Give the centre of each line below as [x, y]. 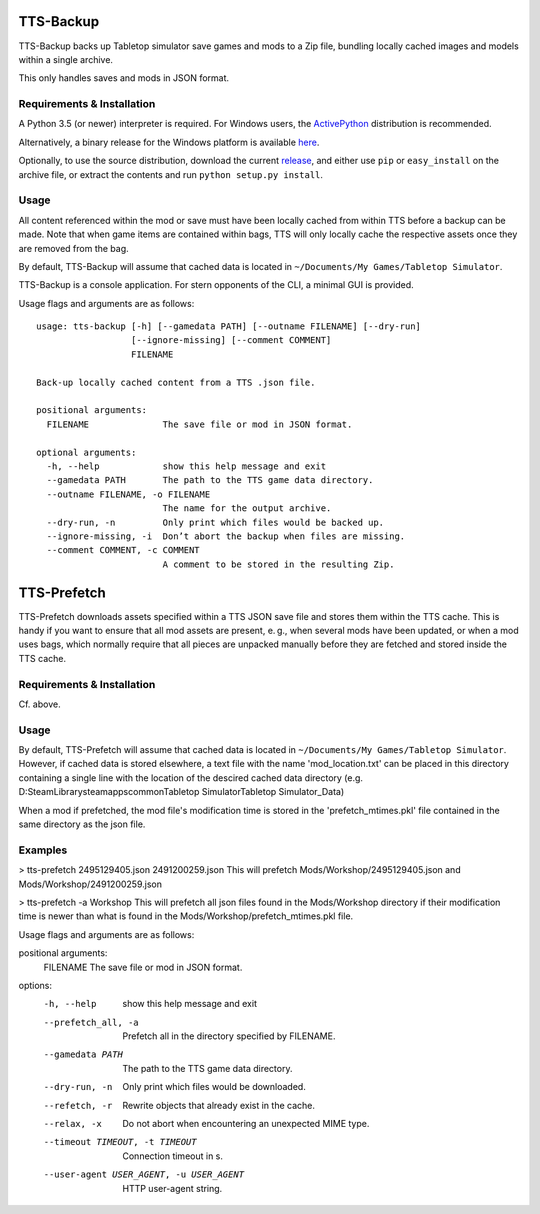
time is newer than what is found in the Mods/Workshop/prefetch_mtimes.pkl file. [186, 916]
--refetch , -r [78, 1105]
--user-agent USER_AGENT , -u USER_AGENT [144, 1174]
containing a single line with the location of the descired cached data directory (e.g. [191, 777]
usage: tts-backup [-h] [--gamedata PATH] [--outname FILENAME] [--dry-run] [229, 326]
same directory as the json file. [82, 824]
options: [35, 985]
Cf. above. [39, 704]
